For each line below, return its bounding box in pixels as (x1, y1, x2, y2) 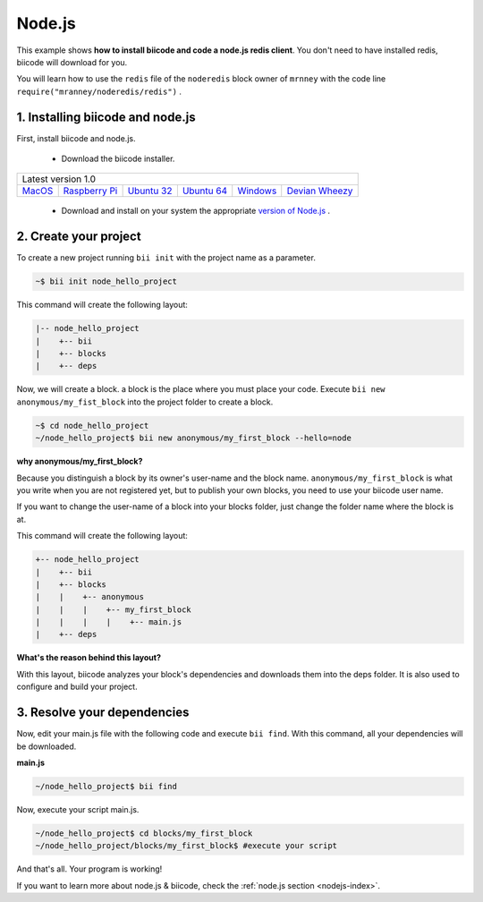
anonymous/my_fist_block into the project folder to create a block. (16, 396, 274, 407)
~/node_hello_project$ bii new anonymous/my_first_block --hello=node (35, 433, 352, 443)
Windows (237, 184, 277, 197)
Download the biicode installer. (61, 153, 175, 165)
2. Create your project (16, 229, 142, 244)
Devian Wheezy (286, 184, 353, 197)
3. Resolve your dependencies (16, 705, 190, 720)
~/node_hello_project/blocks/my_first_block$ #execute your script (35, 841, 338, 851)
